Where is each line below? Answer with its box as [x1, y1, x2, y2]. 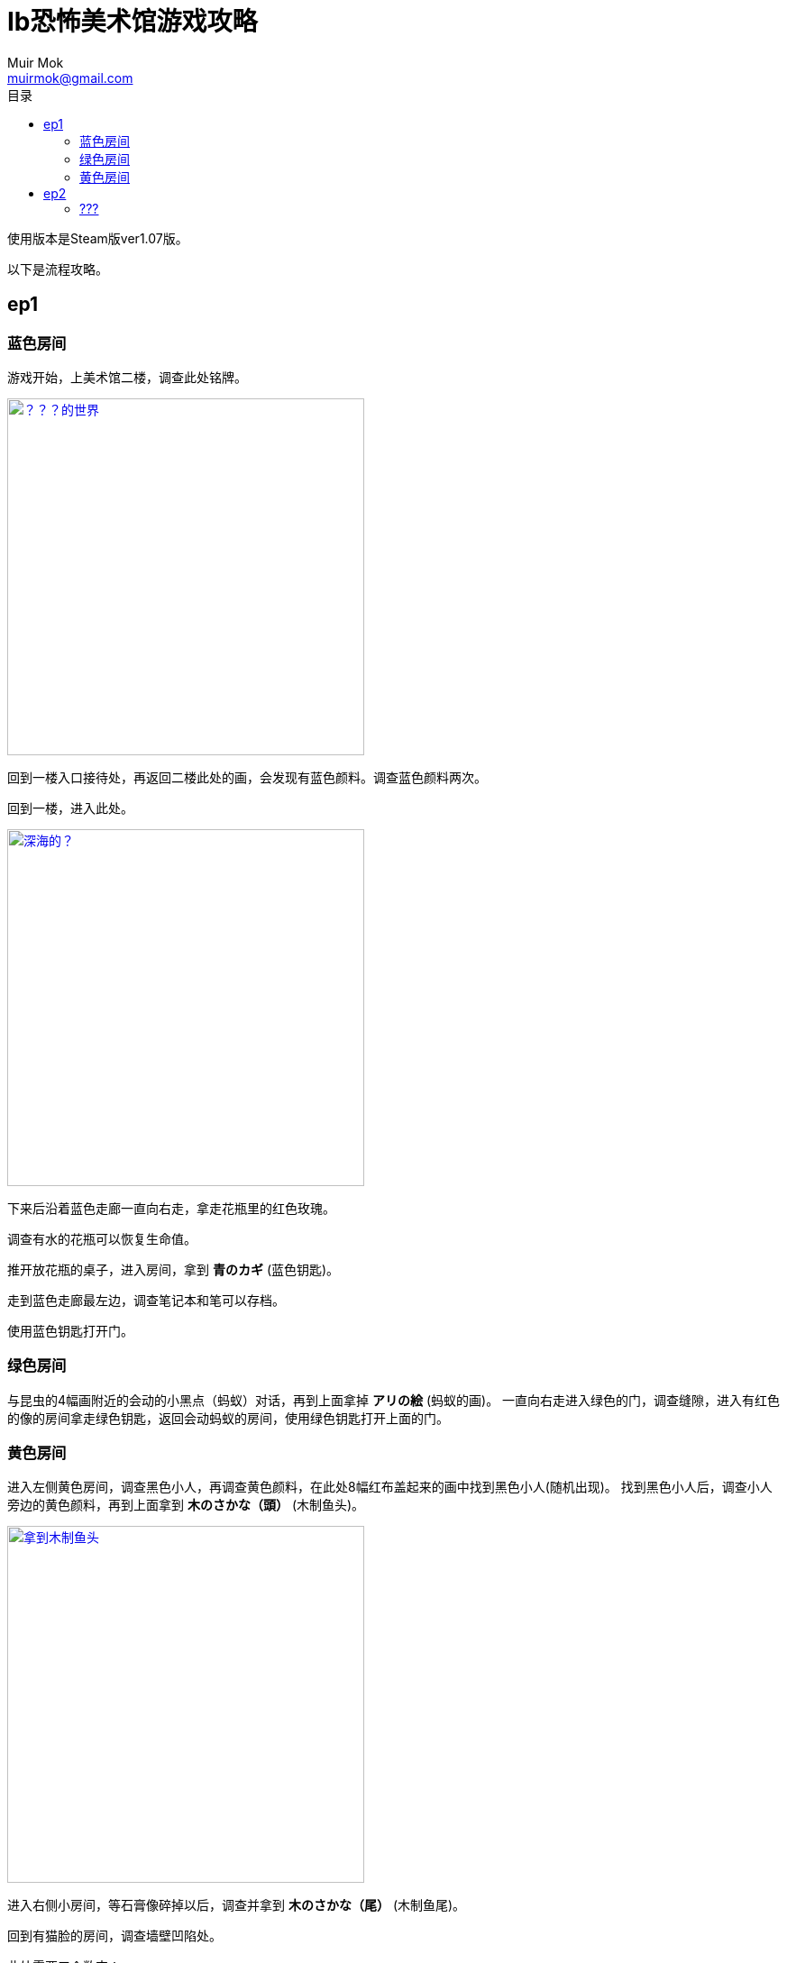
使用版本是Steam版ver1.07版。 [7, 230, 188, 246]
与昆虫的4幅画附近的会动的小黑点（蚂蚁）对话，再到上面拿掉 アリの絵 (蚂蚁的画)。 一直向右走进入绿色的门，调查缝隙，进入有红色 [7, 1392, 781, 1408]
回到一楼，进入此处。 [7, 799, 133, 816]
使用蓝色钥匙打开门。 [7, 1322, 133, 1338]
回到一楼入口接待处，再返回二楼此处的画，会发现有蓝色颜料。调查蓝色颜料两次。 [7, 769, 487, 785]
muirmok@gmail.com [7, 69, 133, 86]
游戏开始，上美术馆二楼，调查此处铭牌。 [7, 369, 247, 385]
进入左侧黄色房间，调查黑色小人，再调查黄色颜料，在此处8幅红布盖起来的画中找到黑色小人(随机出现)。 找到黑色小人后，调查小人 [7, 1479, 773, 1495]
